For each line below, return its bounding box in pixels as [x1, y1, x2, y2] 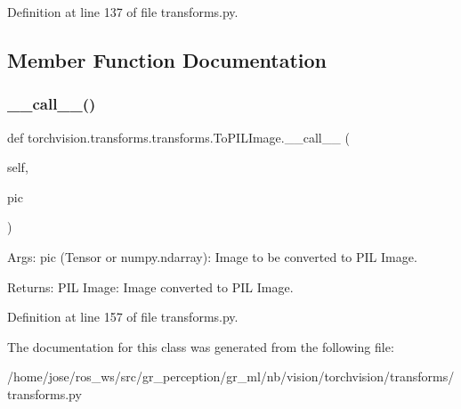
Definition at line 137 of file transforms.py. [7, 3, 239, 20]
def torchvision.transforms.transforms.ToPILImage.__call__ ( [7, 127, 350, 146]
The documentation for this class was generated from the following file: [7, 337, 394, 356]
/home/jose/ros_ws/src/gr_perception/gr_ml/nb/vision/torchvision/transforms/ [7, 367, 455, 386]
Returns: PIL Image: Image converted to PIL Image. [7, 277, 294, 296]
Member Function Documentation [7, 45, 328, 73]
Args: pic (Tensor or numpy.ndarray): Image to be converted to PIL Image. [7, 247, 417, 266]
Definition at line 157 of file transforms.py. [7, 307, 239, 326]
